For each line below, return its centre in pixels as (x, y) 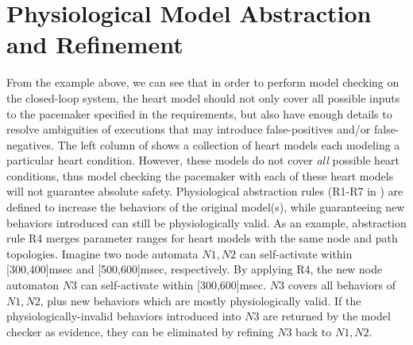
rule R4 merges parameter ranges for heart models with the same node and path (202, 238)
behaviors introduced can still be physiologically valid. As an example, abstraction (206, 222)
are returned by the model (327, 316)
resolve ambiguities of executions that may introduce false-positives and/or (189, 129)
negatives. (30, 144)
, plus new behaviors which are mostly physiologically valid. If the (201, 300)
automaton (33, 285)
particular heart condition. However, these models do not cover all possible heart (203, 160)
